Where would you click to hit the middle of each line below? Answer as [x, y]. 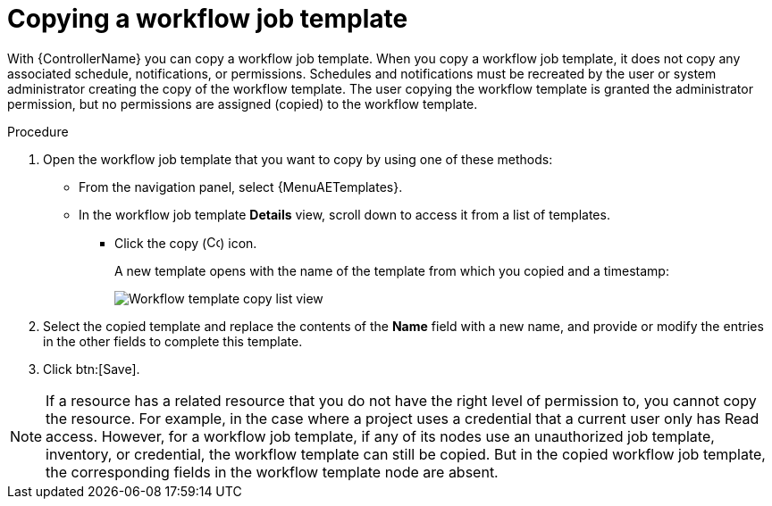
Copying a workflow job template [208, 19]
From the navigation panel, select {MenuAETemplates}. [241, 187]
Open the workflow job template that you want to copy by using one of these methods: [298, 159]
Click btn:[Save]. [92, 369]
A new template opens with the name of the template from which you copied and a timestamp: [392, 270]
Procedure [38, 131]
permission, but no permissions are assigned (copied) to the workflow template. [243, 104]
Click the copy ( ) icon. [186, 243]
